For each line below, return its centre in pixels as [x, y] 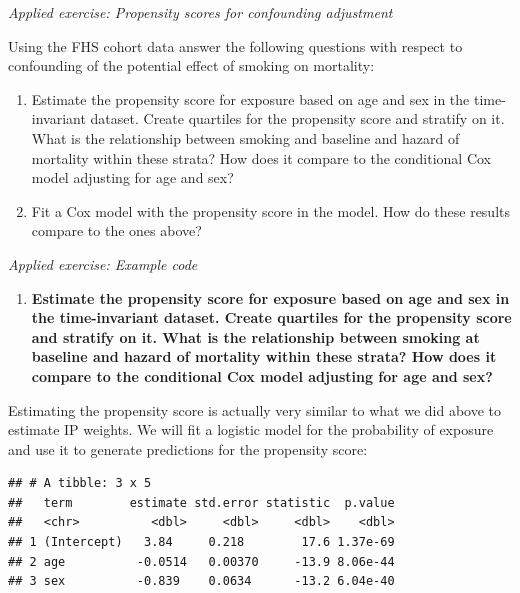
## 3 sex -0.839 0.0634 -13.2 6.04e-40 [201, 581]
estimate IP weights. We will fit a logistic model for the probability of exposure [251, 429]
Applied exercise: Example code [103, 263]
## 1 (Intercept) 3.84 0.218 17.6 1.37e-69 [201, 542]
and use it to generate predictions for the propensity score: [188, 448]
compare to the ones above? [116, 230]
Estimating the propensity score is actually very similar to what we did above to [255, 409]
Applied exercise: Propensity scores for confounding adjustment [200, 12]
